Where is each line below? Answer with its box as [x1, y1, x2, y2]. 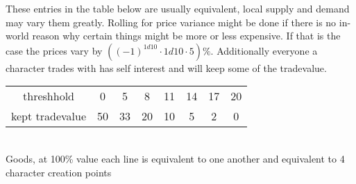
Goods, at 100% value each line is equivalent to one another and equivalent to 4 [6, 151, 345, 165]
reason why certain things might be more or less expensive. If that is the [32, 28, 341, 43]
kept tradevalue [11, 108, 87, 125]
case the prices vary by [6, 43, 103, 57]
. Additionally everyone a [210, 43, 318, 57]
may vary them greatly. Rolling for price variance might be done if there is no [6, 15, 337, 29]
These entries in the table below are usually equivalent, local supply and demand [6, 1, 350, 15]
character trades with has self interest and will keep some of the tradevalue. [6, 60, 327, 75]
